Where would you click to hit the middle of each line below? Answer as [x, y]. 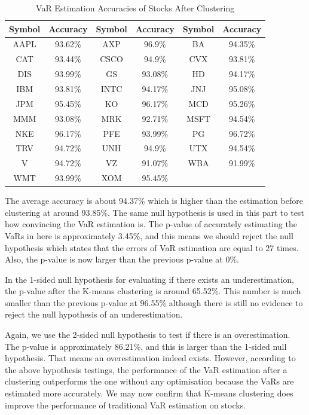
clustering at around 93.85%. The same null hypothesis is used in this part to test [154, 212]
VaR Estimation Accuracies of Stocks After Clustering [135, 8]
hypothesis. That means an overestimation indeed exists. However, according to [150, 358]
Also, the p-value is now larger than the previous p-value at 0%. [122, 259]
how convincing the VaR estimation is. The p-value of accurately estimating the [151, 224]
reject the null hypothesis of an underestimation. [94, 314]
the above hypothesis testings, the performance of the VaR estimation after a [146, 369]
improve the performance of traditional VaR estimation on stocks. [126, 405]
